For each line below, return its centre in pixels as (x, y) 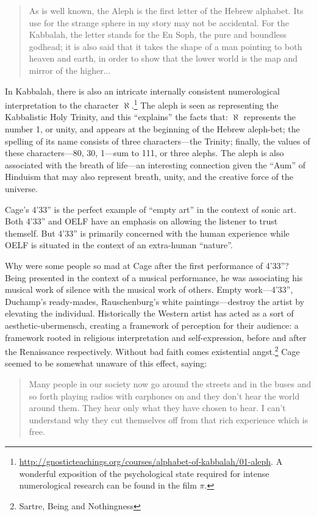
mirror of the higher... (70, 70)
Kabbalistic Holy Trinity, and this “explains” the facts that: (116, 117)
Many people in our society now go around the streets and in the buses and (170, 383)
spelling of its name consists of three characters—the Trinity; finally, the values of (158, 141)
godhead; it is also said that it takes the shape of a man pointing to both (166, 46)
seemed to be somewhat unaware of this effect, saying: (106, 363)
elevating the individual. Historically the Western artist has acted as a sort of (149, 313)
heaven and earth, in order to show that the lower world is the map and (163, 58)
